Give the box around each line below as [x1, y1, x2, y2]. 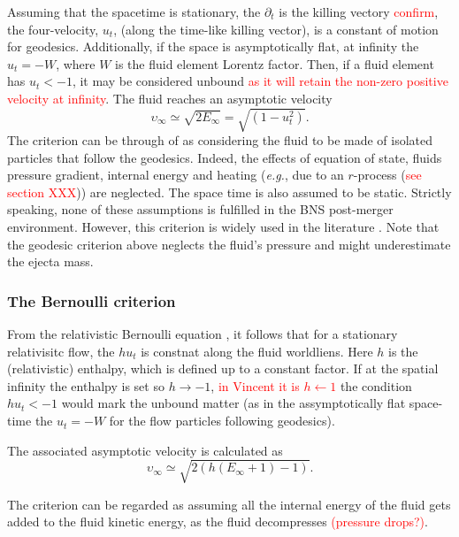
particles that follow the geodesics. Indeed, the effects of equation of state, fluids [7, 148, 442, 166]
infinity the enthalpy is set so [7, 376, 164, 395]
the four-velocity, [7, 19, 99, 38]
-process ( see [353, 165, 422, 184]
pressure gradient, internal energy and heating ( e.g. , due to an [7, 165, 344, 184]
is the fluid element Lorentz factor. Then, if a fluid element [115, 54, 434, 73]
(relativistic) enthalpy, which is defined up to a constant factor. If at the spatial [7, 359, 439, 378]
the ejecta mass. [7, 252, 94, 271]
